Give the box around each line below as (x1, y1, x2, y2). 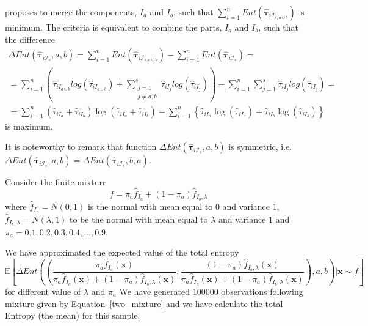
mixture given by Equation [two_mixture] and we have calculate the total (5, 297, 283, 309)
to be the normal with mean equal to (70, 212, 208, 225)
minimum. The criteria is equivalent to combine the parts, (5, 21, 222, 33)
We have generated (119, 284, 190, 297)
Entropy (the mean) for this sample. (5, 309, 140, 322)
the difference (5, 32, 56, 45)
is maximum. (5, 119, 53, 132)
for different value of (5, 284, 81, 297)
